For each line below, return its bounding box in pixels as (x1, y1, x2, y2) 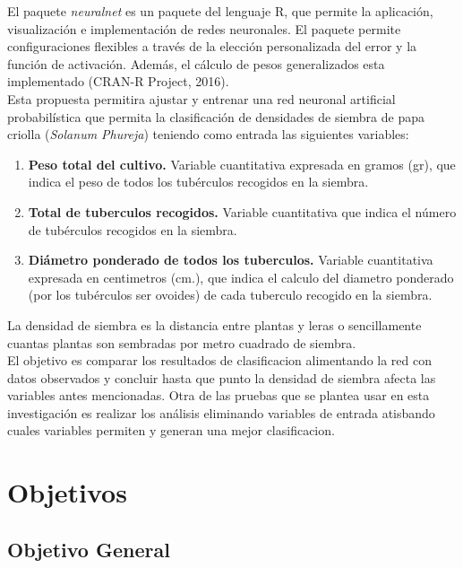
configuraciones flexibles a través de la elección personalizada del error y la (7, 37, 417, 56)
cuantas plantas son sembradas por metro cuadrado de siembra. (7, 333, 356, 352)
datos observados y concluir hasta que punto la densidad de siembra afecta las (7, 368, 436, 387)
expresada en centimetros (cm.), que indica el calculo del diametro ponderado (28, 267, 454, 286)
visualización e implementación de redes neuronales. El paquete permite (7, 19, 401, 38)
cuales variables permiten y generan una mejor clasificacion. (7, 421, 335, 440)
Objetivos (7, 474, 127, 511)
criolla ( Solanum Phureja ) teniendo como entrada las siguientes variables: (7, 125, 409, 144)
